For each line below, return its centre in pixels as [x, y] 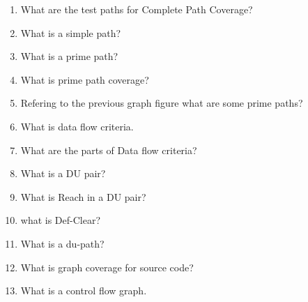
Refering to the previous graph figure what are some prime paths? [162, 103]
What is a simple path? [71, 32]
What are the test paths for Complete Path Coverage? [137, 9]
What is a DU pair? [63, 173]
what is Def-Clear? [61, 220]
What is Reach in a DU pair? [83, 196]
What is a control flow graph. [84, 290]
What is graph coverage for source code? [107, 267]
